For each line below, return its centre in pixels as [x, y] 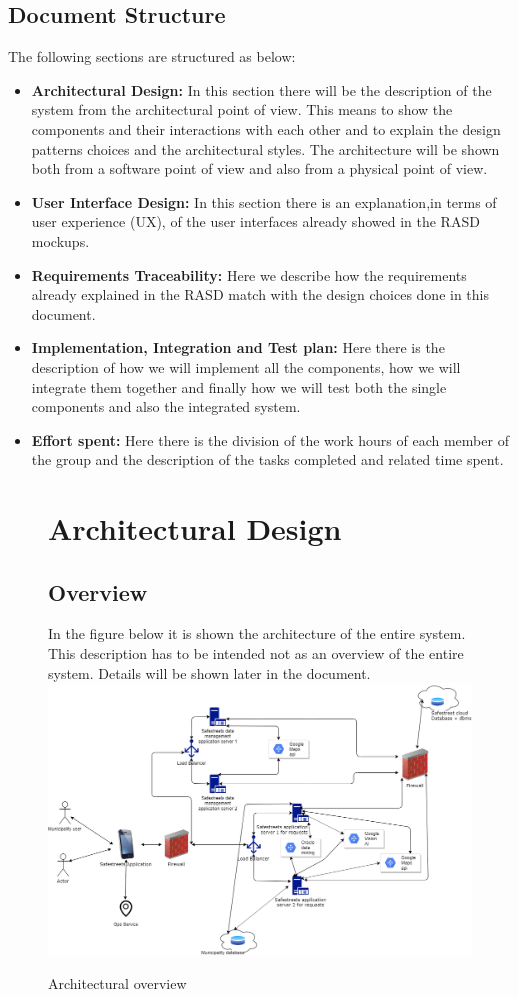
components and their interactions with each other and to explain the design [266, 128]
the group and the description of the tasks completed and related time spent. [267, 459]
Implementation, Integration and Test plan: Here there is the [238, 347]
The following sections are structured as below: [152, 56]
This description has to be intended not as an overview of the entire [256, 653]
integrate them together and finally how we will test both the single [239, 386]
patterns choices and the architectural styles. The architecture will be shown [265, 148]
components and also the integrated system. [166, 406]
